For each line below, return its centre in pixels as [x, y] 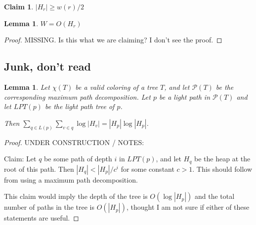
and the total [214, 196]
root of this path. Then [39, 169]
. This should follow [222, 169]
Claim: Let [20, 159]
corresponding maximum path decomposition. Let [77, 96]
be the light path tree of [80, 106]
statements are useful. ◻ [42, 218]
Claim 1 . [19, 6]
